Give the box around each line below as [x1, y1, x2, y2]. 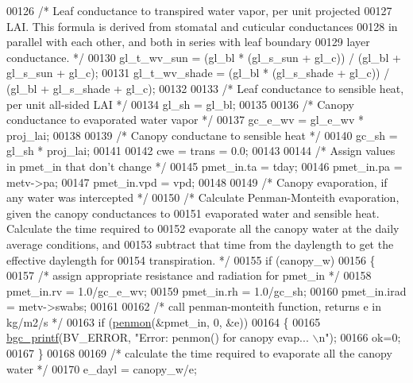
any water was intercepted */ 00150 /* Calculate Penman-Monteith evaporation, [6, 189, 399, 206]
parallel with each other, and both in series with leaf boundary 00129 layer [6, 33, 370, 50]
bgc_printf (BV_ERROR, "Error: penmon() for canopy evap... [6, 329, 309, 346]
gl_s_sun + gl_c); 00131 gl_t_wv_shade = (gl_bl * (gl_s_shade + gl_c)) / [6, 64, 390, 81]
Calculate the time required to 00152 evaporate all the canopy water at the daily [6, 220, 399, 237]
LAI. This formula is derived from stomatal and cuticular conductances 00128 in [6, 17, 398, 34]
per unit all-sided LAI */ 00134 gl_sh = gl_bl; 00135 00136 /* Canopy [6, 95, 354, 112]
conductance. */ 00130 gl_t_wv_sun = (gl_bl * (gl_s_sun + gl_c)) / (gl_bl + [6, 48, 401, 65]
